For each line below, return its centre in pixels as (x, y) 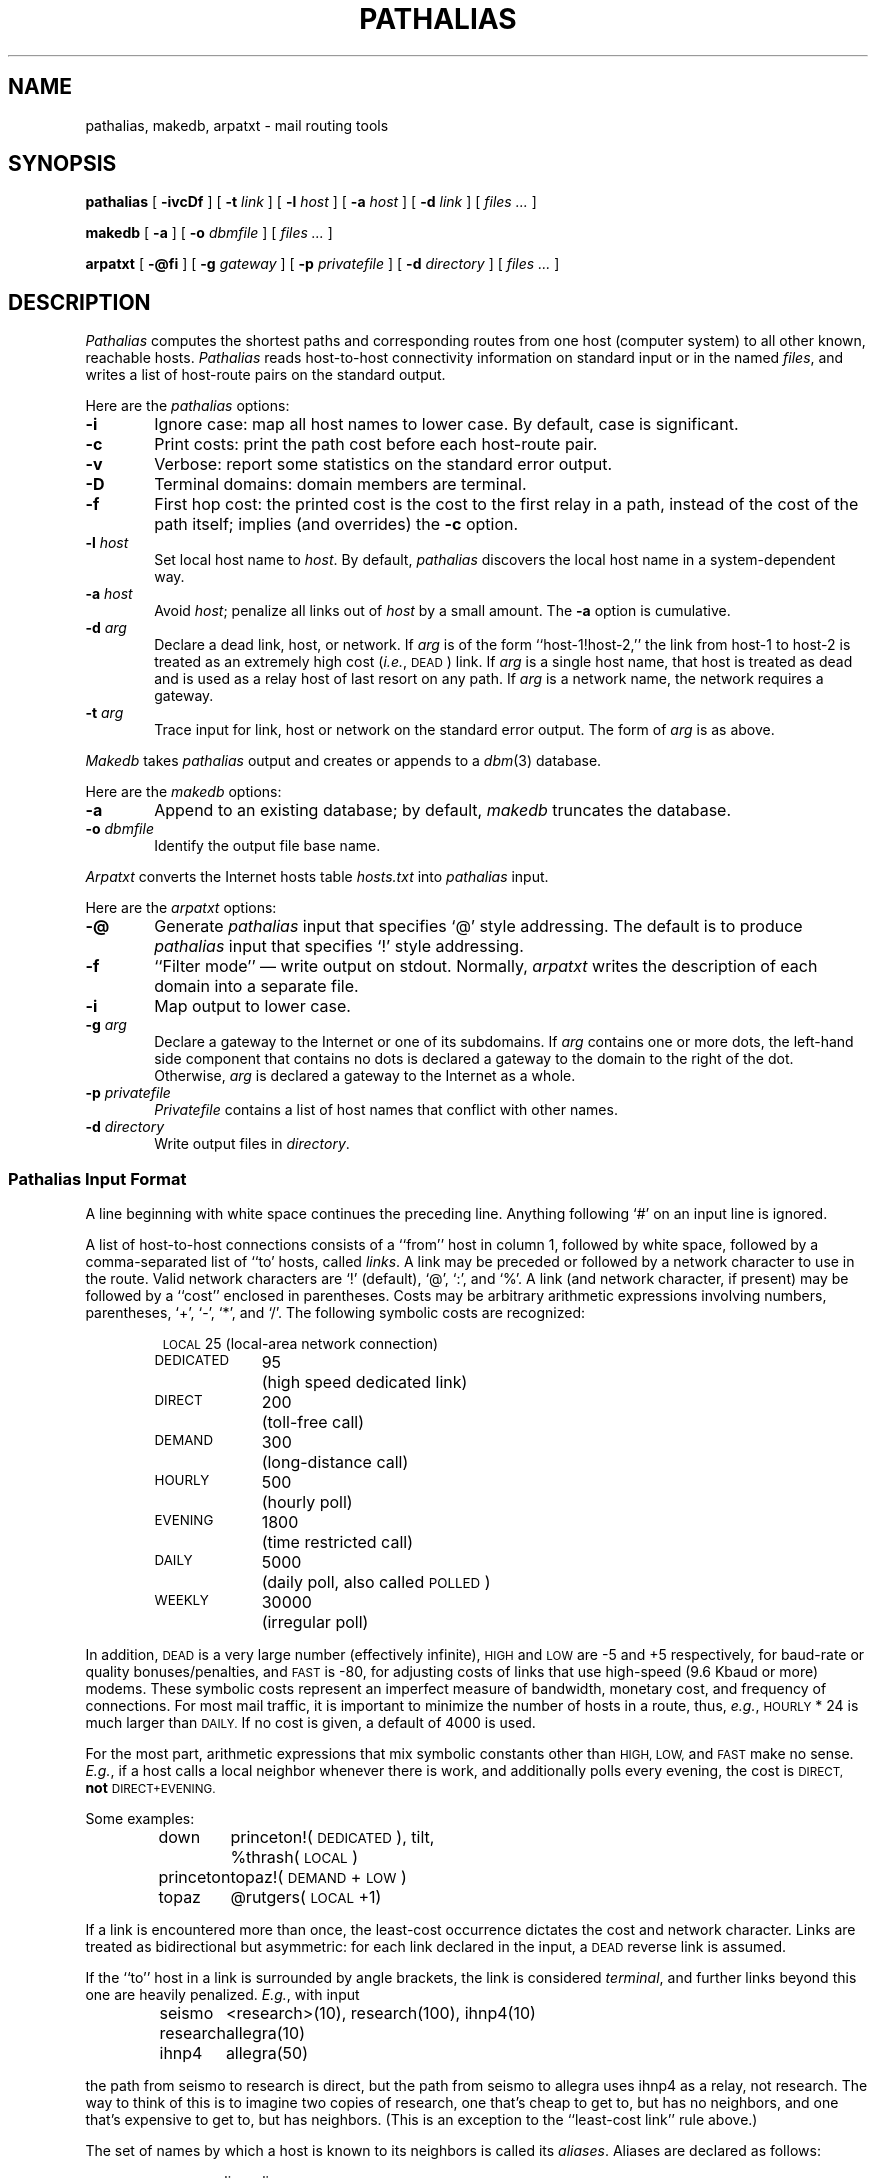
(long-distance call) (335, 1462)
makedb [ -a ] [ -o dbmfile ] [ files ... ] (209, 233)
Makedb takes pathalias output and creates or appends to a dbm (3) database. (343, 761)
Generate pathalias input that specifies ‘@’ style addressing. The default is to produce (478, 926)
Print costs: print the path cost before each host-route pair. (376, 444)
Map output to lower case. (252, 1006)
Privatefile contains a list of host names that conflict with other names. (386, 1110)
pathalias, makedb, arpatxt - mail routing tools (237, 125)
